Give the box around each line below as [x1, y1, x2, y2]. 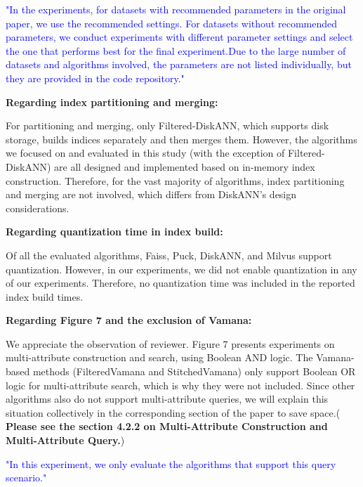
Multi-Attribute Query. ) [6, 433, 125, 448]
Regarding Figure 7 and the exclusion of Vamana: [6, 313, 252, 327]
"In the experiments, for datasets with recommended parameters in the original [6, 2, 346, 16]
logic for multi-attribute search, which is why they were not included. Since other [6, 377, 355, 392]
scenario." [6, 470, 47, 485]
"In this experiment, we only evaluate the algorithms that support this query [6, 456, 336, 471]
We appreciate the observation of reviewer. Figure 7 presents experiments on [6, 336, 335, 351]
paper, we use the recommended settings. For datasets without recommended [6, 15, 338, 30]
